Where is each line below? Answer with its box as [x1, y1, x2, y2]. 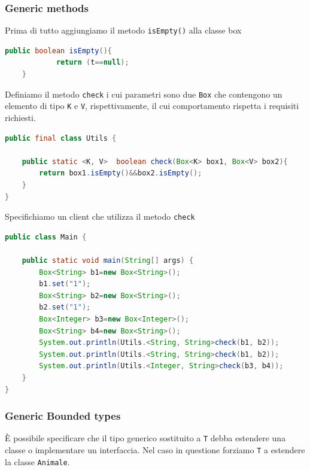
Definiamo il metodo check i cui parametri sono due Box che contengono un [5, 87, 282, 100]
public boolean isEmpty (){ [5, 46, 113, 55]
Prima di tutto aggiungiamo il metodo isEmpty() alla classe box [5, 24, 242, 37]
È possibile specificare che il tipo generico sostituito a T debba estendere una [5, 432, 286, 444]
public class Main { [5, 232, 87, 241]
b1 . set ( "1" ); [39, 280, 91, 289]
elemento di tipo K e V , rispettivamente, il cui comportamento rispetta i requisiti [5, 99, 299, 112]
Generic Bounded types [5, 408, 121, 423]
